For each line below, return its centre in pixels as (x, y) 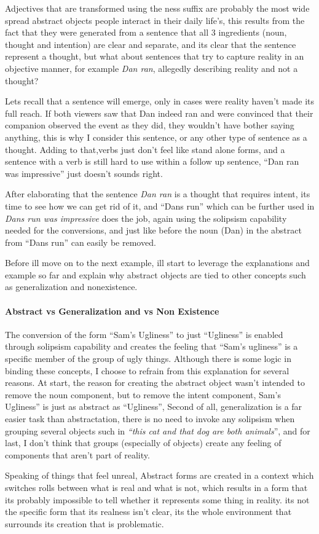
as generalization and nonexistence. (71, 287)
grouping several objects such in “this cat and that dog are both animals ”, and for (158, 430)
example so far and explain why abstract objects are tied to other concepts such (156, 274)
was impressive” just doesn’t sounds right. (84, 173)
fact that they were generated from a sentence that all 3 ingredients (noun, (146, 32)
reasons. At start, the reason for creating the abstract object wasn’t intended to (155, 383)
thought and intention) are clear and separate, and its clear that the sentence (151, 44)
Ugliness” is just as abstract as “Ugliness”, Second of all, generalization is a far (154, 406)
